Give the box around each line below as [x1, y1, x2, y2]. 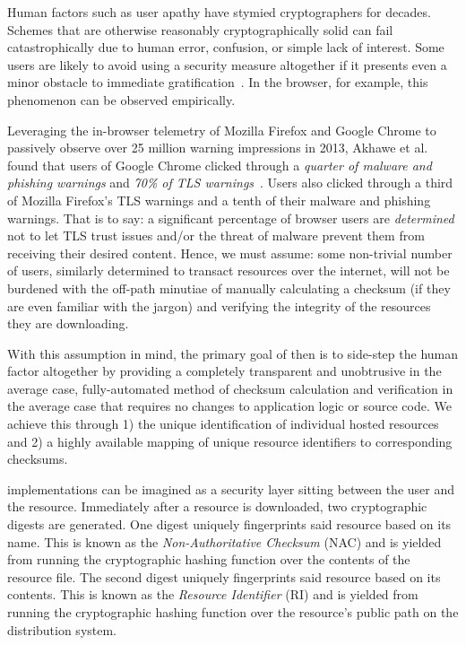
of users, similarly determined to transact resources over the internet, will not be [7, 261, 450, 280]
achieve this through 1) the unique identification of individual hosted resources [7, 414, 439, 433]
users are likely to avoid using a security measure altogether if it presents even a [7, 55, 447, 74]
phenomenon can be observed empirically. [7, 90, 236, 109]
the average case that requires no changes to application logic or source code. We [7, 397, 452, 415]
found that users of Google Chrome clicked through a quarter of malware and [7, 155, 432, 174]
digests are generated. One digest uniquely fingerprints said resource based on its [7, 515, 452, 534]
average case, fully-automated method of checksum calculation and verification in [7, 379, 453, 397]
